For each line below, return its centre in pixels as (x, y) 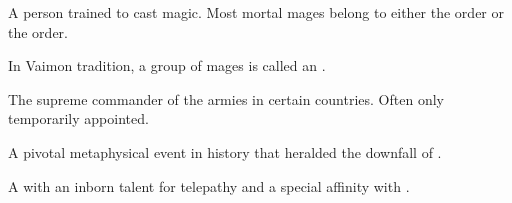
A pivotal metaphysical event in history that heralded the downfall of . (225, 151)
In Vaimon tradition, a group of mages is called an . (167, 65)
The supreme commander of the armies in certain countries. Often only (226, 98)
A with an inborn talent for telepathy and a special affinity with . (209, 185)
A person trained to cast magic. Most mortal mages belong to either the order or (256, 12)
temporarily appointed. (78, 118)
